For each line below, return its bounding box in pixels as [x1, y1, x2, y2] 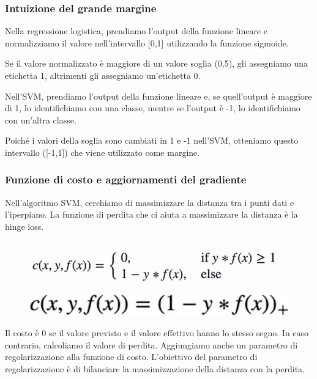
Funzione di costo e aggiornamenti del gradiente [5, 172, 247, 187]
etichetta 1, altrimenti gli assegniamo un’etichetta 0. [5, 69, 201, 81]
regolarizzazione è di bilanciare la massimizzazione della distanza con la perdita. [5, 362, 305, 375]
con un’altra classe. [5, 113, 76, 126]
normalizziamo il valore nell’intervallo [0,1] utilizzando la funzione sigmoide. [5, 36, 289, 49]
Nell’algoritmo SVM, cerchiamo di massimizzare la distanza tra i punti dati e [5, 196, 294, 208]
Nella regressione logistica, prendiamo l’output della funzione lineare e [5, 24, 267, 37]
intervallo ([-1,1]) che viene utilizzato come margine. [5, 145, 200, 158]
